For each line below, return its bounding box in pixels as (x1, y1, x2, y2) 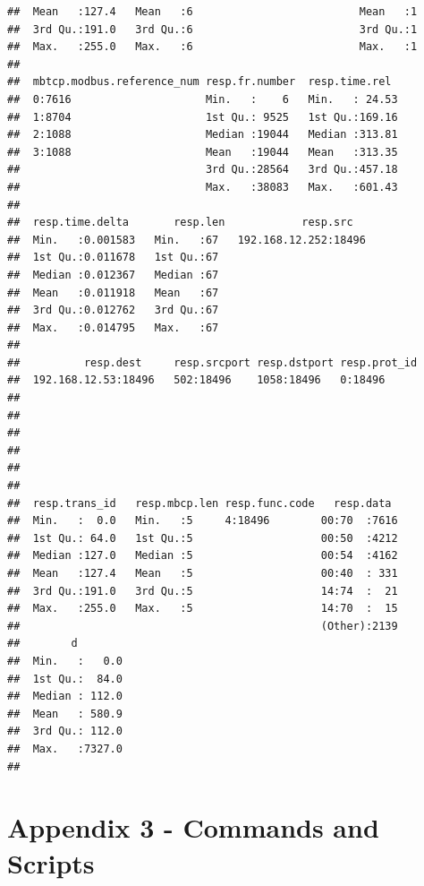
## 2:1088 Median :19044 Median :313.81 (7, 128, 398, 142)
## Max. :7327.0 (7, 742, 123, 755)
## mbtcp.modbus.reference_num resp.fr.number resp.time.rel (7, 75, 392, 89)
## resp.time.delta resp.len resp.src (7, 216, 353, 229)
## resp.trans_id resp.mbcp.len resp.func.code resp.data (7, 496, 392, 510)
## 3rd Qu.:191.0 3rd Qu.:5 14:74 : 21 (7, 584, 398, 598)
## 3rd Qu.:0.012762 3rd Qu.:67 (7, 304, 219, 317)
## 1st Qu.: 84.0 (7, 672, 123, 685)
